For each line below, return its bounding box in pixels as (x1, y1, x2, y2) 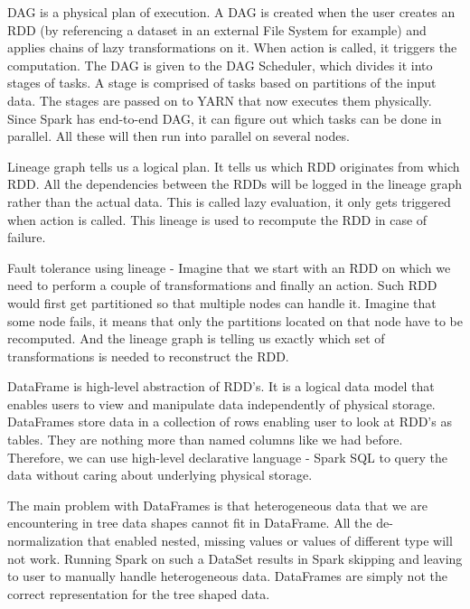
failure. (7, 228, 46, 247)
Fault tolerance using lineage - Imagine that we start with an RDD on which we (7, 258, 451, 276)
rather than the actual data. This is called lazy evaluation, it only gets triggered (7, 192, 451, 211)
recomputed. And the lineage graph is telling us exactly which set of (7, 329, 385, 348)
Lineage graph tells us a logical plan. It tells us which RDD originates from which (7, 156, 460, 175)
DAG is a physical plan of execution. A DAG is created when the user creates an (7, 3, 456, 21)
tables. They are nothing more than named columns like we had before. (7, 430, 403, 449)
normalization (7, 531, 84, 550)
